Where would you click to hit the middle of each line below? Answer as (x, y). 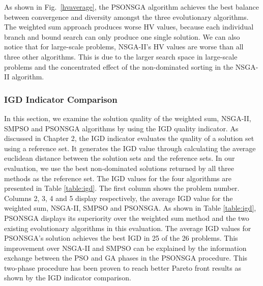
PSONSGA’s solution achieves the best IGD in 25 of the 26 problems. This (121, 238)
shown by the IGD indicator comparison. (68, 278)
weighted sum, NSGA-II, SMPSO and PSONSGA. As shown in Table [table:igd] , (130, 208)
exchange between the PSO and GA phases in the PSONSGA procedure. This (126, 258)
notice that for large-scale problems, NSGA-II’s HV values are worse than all (124, 47)
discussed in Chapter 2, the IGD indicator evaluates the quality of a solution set (129, 138)
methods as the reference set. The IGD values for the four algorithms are (118, 178)
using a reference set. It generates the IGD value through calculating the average (130, 148)
